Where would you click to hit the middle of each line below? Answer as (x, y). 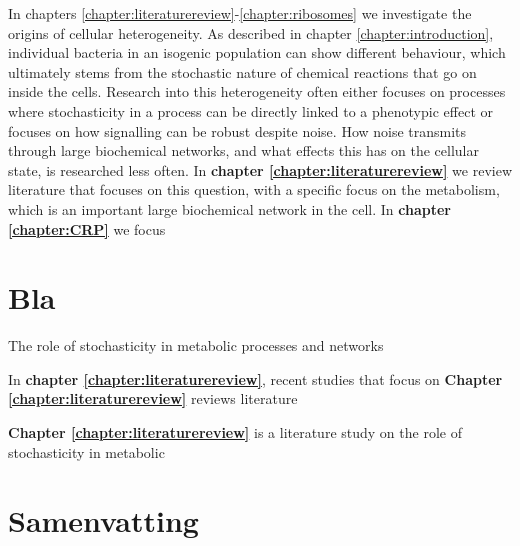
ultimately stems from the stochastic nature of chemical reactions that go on (242, 71)
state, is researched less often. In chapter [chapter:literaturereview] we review (260, 169)
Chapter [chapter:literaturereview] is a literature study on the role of (235, 432)
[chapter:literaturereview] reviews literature (153, 398)
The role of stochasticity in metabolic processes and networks (196, 345)
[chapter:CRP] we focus (87, 228)
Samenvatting (103, 520)
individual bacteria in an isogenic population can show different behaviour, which (257, 52)
